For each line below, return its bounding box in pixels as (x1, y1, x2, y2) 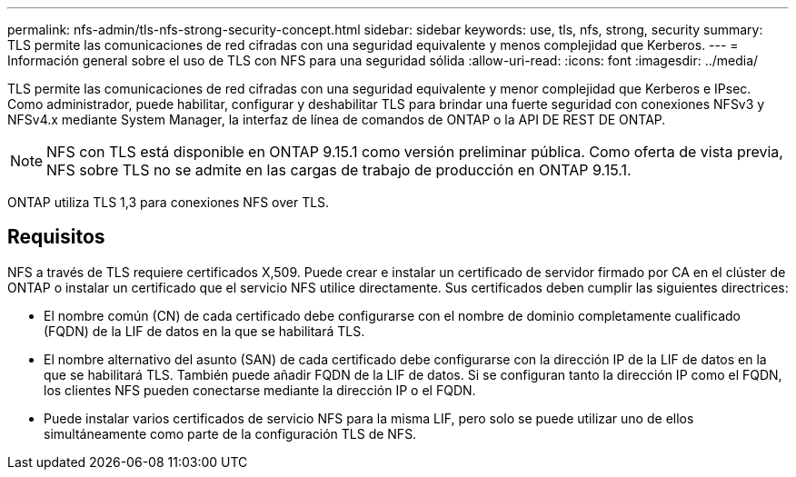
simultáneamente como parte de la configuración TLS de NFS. (44, 425, 417, 442)
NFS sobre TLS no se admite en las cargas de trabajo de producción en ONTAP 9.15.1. (46, 161, 632, 179)
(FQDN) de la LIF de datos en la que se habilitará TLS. (44, 323, 365, 339)
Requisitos (7, 225, 105, 249)
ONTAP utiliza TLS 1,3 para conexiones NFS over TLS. (7, 194, 330, 210)
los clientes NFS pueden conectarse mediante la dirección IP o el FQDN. (44, 382, 476, 398)
